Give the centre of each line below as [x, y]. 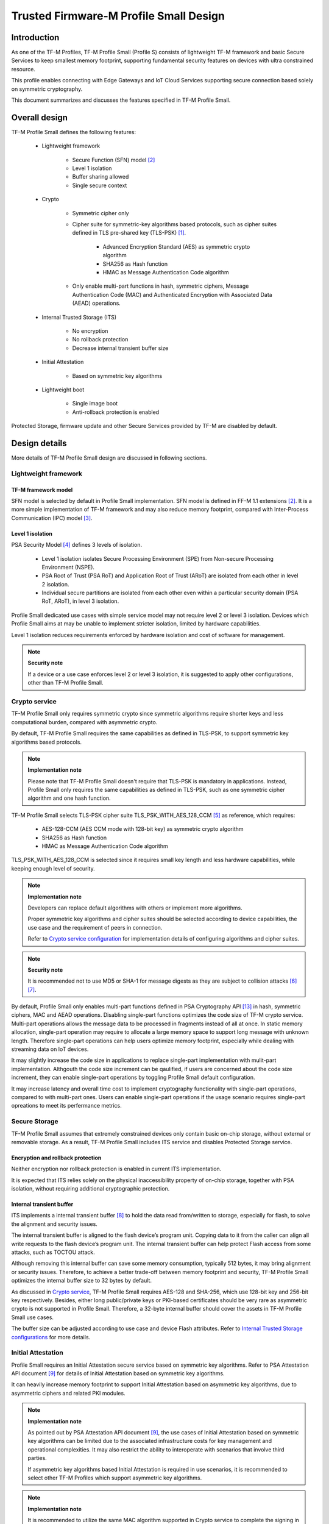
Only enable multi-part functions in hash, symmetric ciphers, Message [161, 286]
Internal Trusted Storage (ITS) [79, 317]
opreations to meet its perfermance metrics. [66, 1106]
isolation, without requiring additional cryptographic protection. [90, 1189]
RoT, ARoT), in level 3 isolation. [80, 601]
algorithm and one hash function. [69, 798]
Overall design [40, 117]
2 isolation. [55, 584]
